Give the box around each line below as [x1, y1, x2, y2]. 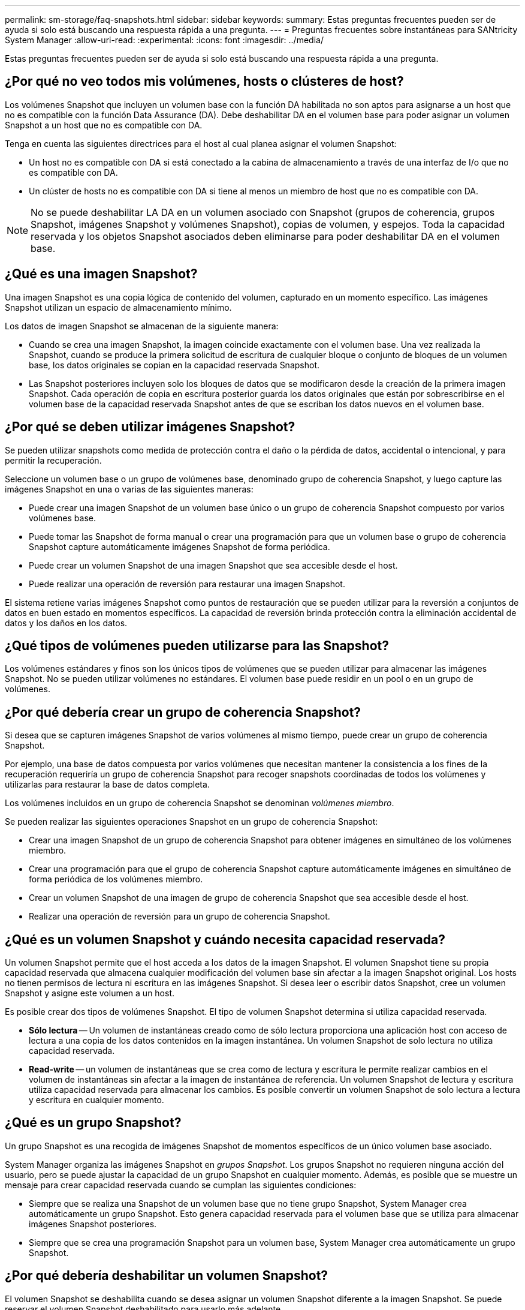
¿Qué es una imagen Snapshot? [5, 266, 198, 282]
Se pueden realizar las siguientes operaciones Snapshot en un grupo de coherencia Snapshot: [5, 816, 378, 827]
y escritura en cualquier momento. [29, 1095, 164, 1105]
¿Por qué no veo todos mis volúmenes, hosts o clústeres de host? [5, 74, 404, 89]
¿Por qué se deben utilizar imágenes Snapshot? [5, 419, 295, 435]
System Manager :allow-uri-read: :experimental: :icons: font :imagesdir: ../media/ [5, 35, 324, 45]
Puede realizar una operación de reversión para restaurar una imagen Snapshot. [29, 578, 345, 589]
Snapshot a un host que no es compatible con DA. [5, 119, 203, 130]
